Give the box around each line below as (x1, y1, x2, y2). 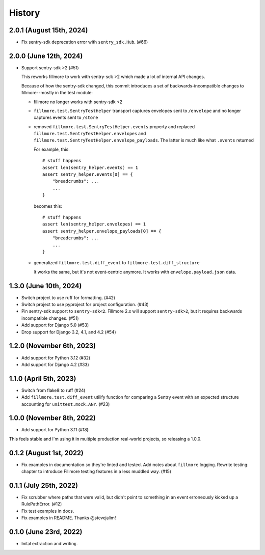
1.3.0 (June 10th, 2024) (9, 281, 82, 290)
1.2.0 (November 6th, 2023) (9, 342, 96, 350)
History (9, 7, 40, 18)
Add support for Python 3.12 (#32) (21, 355, 91, 361)
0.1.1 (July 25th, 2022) (9, 481, 78, 490)
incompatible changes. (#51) (21, 315, 79, 321)
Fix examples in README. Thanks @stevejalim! (21, 515, 116, 521)
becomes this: (33, 203, 62, 209)
